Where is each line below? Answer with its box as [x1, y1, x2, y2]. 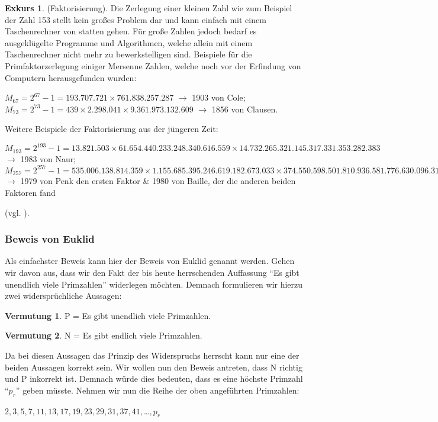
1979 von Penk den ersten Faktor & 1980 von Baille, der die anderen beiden [20, 175, 296, 187]
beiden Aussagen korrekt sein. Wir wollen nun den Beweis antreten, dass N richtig [5, 360, 302, 373]
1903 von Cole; [192, 91, 246, 104]
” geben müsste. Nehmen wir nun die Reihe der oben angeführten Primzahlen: [15, 384, 299, 396]
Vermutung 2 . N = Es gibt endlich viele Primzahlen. [5, 329, 202, 342]
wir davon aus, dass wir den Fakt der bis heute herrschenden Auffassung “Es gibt [5, 266, 299, 279]
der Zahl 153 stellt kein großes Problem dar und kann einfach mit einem [5, 13, 266, 25]
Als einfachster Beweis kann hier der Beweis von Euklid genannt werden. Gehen [5, 255, 295, 267]
